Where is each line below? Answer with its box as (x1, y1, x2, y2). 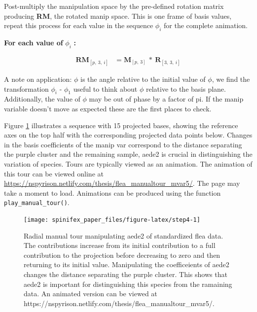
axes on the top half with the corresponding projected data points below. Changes (4, 130, 253, 140)
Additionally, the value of (4, 94, 80, 104)
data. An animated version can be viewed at (24, 288, 157, 299)
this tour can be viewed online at (4, 168, 104, 178)
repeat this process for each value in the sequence (4, 20, 153, 31)
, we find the (212, 74, 250, 84)
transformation (4, 83, 49, 94)
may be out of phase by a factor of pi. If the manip (89, 94, 244, 104)
